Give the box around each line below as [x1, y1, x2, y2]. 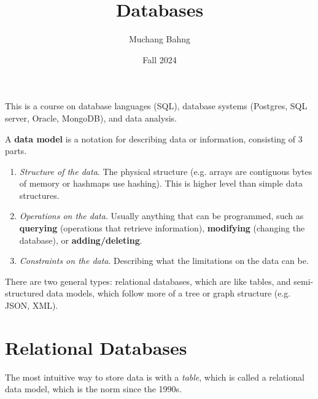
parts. [5, 144, 27, 157]
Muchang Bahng [128, 33, 191, 45]
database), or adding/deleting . [19, 233, 142, 246]
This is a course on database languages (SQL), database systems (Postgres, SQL [5, 99, 308, 112]
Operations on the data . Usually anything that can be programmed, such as [19, 209, 304, 222]
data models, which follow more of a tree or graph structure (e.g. [46, 287, 291, 300]
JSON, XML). [5, 299, 58, 312]
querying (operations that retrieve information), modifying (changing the [19, 222, 305, 234]
